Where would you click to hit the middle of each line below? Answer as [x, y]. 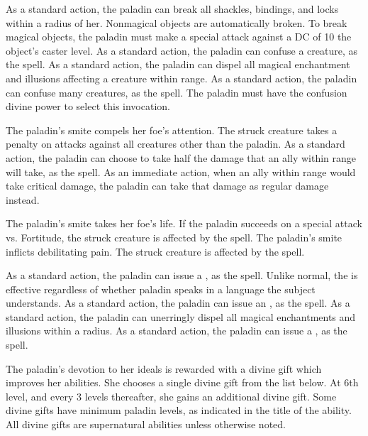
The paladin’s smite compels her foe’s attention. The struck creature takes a [172, 130]
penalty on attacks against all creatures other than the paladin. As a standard [175, 144]
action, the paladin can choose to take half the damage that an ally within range [181, 157]
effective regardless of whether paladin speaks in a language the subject [161, 289]
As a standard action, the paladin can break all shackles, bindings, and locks [172, 9]
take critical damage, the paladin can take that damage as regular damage [167, 186]
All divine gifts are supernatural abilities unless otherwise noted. [146, 424]
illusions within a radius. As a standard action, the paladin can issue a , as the [177, 331]
